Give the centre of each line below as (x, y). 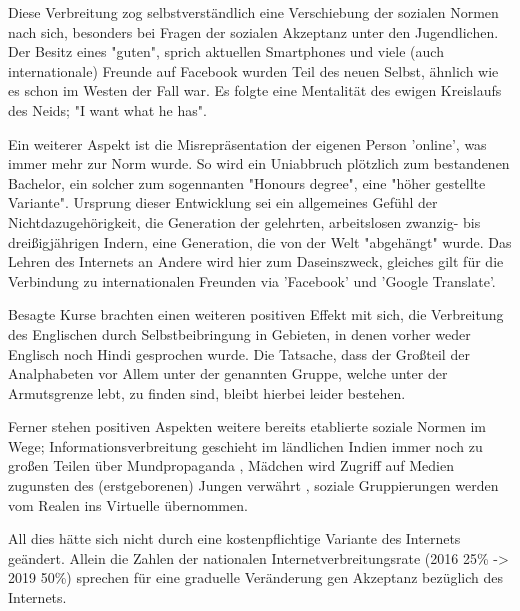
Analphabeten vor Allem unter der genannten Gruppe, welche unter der (228, 373)
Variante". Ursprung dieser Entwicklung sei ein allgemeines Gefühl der (223, 202)
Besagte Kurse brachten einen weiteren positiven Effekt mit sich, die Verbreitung (256, 314)
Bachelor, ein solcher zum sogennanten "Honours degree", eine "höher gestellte (247, 182)
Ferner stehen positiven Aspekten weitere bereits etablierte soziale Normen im (247, 426)
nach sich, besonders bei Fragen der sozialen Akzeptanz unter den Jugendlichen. (253, 31)
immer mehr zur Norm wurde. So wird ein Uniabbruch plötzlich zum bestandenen (259, 163)
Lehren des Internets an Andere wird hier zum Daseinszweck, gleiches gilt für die (256, 261)
